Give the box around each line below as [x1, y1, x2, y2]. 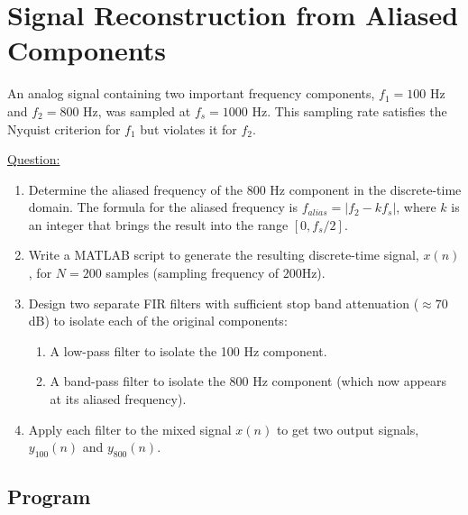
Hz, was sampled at [83, 101, 191, 120]
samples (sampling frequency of [106, 263, 279, 282]
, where [396, 198, 436, 216]
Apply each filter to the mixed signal [28, 419, 232, 438]
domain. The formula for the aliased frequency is [28, 198, 298, 216]
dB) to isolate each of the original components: [28, 311, 288, 330]
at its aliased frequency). [50, 390, 187, 409]
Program [7, 483, 91, 510]
